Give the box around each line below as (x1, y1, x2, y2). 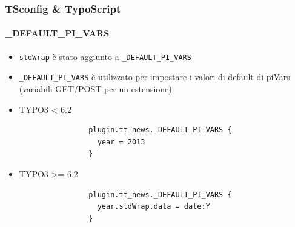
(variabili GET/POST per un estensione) (19, 82, 172, 95)
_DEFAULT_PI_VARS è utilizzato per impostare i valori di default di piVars (19, 70, 290, 83)
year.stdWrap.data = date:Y (97, 202, 210, 211)
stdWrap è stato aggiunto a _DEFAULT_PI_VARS (19, 50, 191, 63)
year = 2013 (97, 137, 145, 146)
